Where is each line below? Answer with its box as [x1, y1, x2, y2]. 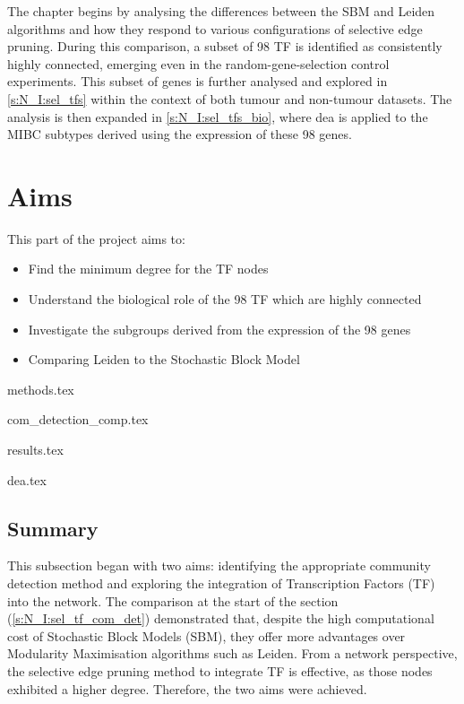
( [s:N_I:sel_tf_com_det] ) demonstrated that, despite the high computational [7, 609, 434, 628]
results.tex [7, 440, 64, 459]
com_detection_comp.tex [7, 410, 149, 429]
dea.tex [7, 470, 47, 489]
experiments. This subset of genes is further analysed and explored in [7, 72, 388, 91]
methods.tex [7, 379, 74, 398]
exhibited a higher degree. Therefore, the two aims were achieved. [7, 679, 367, 698]
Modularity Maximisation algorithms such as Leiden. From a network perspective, [7, 644, 458, 663]
